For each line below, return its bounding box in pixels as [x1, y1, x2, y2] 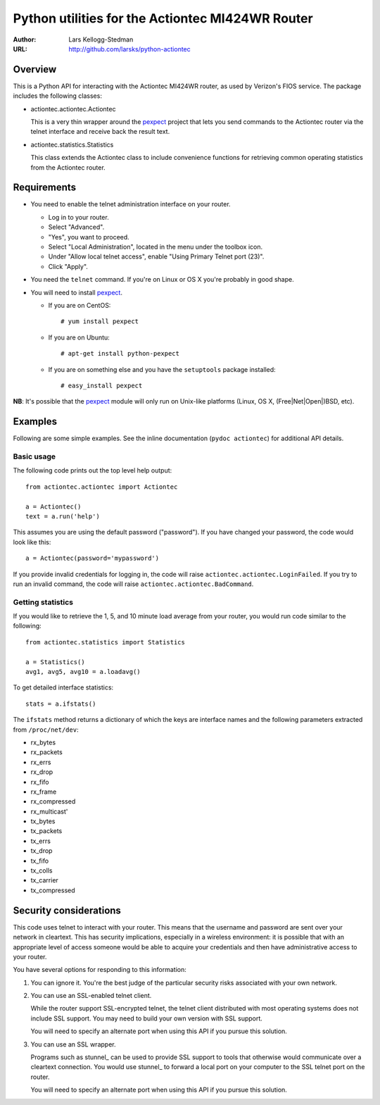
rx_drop [30, 768, 53, 776]
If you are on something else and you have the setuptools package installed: [48, 365, 276, 373]
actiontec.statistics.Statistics [30, 140, 114, 149]
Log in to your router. [48, 213, 109, 221]
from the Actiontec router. [30, 163, 106, 172]
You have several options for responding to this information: [13, 966, 186, 974]
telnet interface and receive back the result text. [30, 127, 170, 136]
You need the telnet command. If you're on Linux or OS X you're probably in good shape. [30, 275, 295, 284]
